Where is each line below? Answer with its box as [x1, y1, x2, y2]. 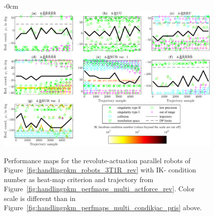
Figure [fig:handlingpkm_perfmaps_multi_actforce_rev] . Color [4, 184, 195, 194]
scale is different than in [4, 193, 76, 203]
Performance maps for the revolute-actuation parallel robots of [4, 155, 191, 165]
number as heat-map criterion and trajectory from [4, 174, 154, 184]
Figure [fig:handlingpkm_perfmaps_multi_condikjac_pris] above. [4, 202, 202, 213]
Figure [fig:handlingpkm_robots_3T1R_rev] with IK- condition [4, 165, 196, 175]
